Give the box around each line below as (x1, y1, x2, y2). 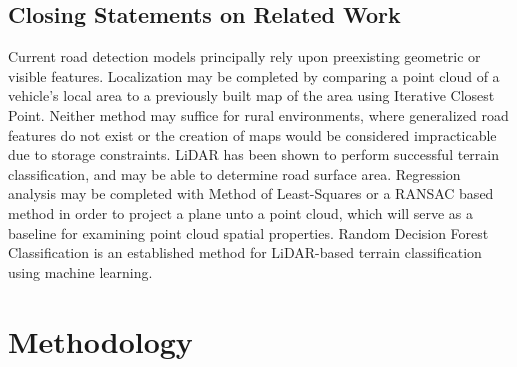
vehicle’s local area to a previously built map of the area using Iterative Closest (8, 85, 495, 106)
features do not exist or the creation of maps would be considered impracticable (8, 124, 497, 145)
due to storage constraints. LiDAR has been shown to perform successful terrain (8, 144, 500, 165)
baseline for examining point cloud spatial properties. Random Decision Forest (8, 222, 489, 243)
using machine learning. (8, 261, 153, 282)
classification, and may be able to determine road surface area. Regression (8, 163, 461, 184)
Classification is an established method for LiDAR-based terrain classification (8, 242, 482, 263)
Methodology (8, 320, 193, 361)
